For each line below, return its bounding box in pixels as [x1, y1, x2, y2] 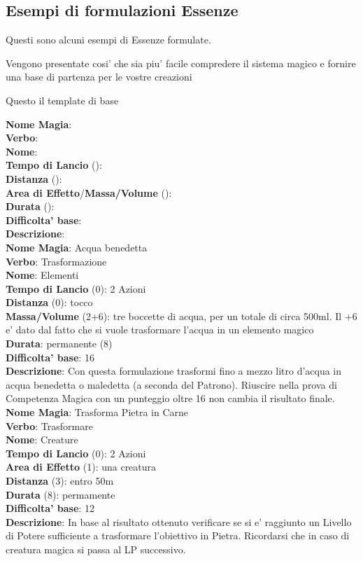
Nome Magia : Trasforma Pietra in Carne [6, 405, 189, 420]
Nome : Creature [6, 432, 78, 447]
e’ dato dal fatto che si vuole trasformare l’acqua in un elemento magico [6, 322, 314, 337]
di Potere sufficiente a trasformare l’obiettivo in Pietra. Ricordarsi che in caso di [6, 528, 350, 543]
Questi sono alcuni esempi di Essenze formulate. [6, 32, 211, 47]
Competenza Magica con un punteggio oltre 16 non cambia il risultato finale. [6, 391, 335, 406]
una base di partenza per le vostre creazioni [6, 69, 192, 84]
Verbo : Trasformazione [6, 254, 107, 268]
